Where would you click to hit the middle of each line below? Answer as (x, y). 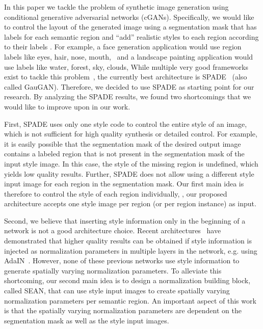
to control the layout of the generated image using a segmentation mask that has (130, 27)
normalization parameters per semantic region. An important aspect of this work (130, 300)
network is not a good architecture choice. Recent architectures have (113, 230)
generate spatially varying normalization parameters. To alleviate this (113, 270)
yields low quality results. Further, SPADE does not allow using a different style (129, 173)
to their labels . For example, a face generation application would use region (123, 47)
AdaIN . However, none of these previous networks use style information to (122, 261)
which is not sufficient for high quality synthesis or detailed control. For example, (131, 134)
